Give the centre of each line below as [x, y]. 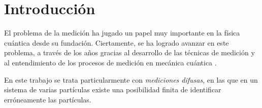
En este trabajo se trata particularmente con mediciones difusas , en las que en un [131, 79]
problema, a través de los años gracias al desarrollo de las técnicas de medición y [129, 52]
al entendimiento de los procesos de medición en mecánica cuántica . [110, 62]
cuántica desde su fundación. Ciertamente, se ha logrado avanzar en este [117, 42]
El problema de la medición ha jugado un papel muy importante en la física [122, 33]
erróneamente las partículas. [48, 99]
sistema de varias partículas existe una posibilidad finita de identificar [113, 89]
